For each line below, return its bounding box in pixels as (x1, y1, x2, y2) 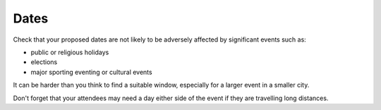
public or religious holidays (30, 48, 109, 56)
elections (30, 58, 58, 66)
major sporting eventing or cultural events (30, 68, 152, 76)
